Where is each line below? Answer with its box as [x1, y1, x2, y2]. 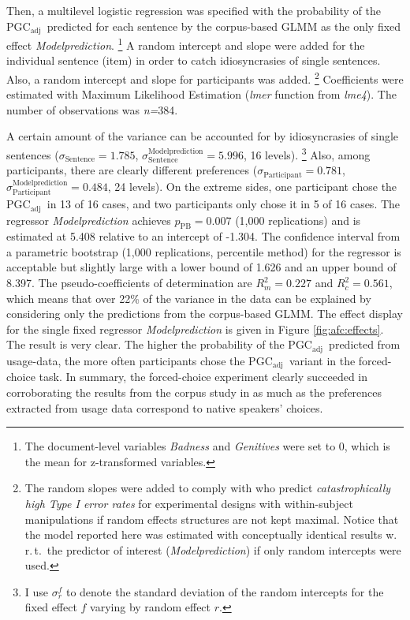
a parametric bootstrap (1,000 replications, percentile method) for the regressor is [6, 243, 401, 260]
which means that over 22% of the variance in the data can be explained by [6, 289, 371, 306]
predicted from [329, 336, 401, 353]
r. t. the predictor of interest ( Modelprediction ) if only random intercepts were [24, 541, 401, 558]
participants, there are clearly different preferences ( [6, 162, 258, 178]
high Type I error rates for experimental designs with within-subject [24, 495, 353, 511]
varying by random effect [90, 599, 211, 615]
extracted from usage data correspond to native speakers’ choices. [6, 399, 323, 416]
